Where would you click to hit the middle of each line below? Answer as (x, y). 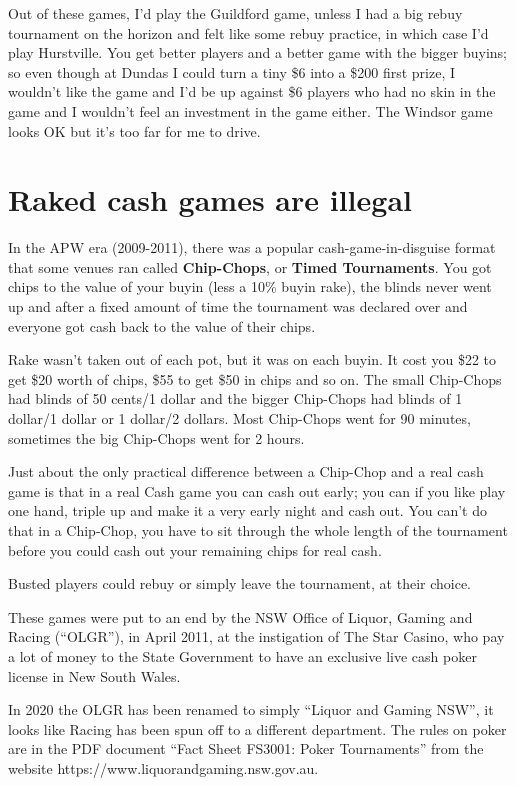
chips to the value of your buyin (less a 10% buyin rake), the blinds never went (250, 286)
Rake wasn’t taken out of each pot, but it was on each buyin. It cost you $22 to (252, 359)
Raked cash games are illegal (210, 199)
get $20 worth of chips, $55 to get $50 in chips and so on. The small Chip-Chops (255, 378)
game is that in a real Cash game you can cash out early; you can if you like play (257, 490)
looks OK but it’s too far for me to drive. (134, 130)
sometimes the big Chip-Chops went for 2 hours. (156, 437)
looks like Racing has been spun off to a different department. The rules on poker (257, 728)
